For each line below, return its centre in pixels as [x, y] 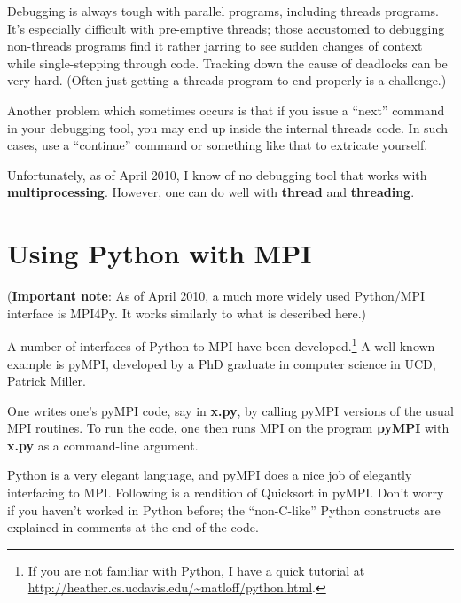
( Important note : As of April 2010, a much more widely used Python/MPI [216, 296]
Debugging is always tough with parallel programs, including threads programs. [223, 11]
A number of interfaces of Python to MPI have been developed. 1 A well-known [221, 345]
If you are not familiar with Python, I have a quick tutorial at [196, 570]
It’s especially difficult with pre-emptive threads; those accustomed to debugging [226, 28]
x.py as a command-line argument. [103, 445]
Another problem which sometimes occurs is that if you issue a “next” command [226, 110]
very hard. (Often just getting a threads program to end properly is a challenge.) [227, 80]
